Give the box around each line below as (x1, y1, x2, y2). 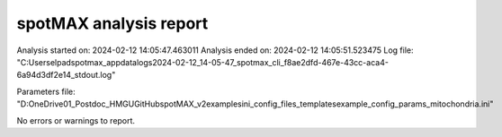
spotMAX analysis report (16, 13, 209, 33)
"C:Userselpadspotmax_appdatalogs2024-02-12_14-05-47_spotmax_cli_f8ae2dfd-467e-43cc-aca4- (16, 56, 389, 67)
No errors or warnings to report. (16, 115, 135, 125)
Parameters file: (16, 86, 76, 97)
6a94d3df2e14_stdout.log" (16, 70, 116, 81)
